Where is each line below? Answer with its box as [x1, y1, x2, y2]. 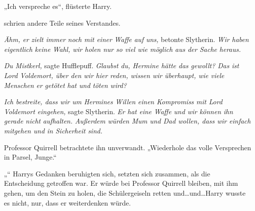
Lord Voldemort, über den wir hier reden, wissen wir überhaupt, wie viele [4, 70, 224, 80]
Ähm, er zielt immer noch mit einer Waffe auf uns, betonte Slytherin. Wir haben [4, 34, 249, 44]
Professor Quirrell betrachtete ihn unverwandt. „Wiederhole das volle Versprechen [4, 142, 251, 152]
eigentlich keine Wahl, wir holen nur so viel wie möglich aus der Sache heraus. [4, 43, 241, 54]
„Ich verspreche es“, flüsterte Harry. [4, 1, 112, 11]
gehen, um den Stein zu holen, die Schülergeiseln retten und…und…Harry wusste [4, 187, 246, 198]
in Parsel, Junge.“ [4, 152, 57, 162]
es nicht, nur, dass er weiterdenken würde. [4, 197, 131, 208]
